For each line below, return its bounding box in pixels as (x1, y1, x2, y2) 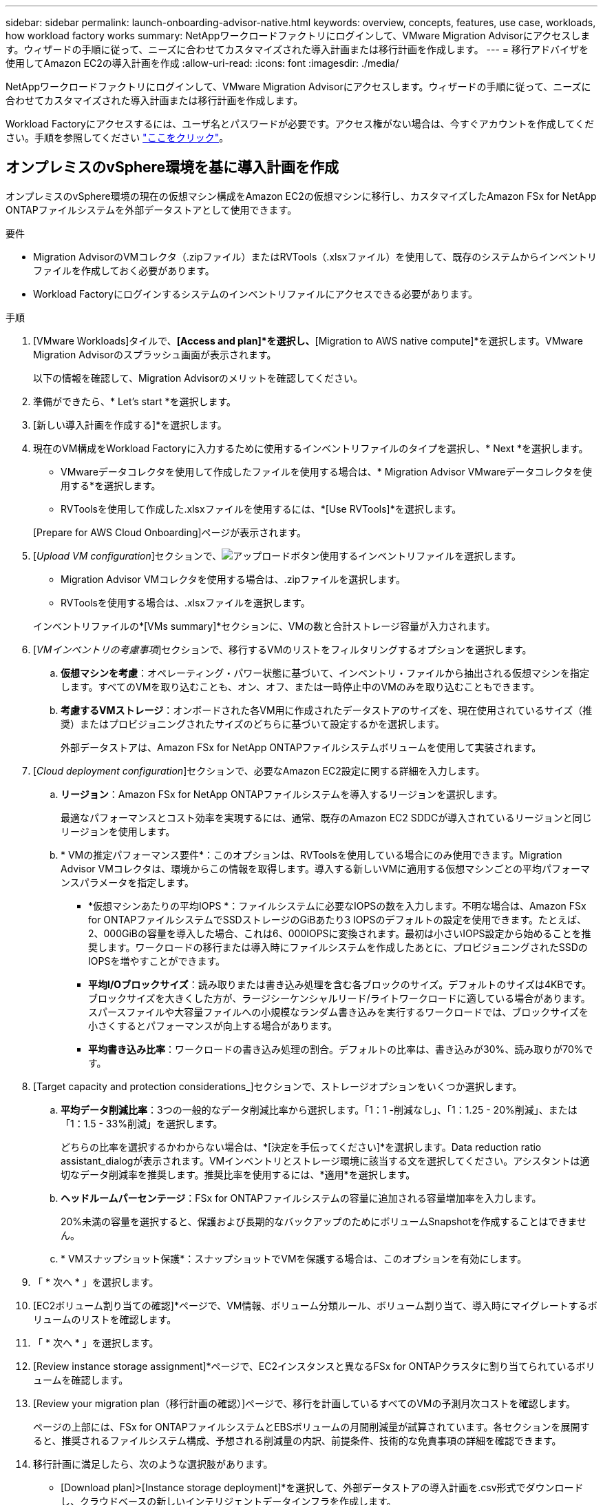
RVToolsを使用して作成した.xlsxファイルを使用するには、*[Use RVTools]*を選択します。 (61, 502, 462, 515)
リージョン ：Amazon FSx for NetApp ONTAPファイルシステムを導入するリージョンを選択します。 (61, 788, 503, 800)
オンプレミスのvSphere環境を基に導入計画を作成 (6, 158, 339, 176)
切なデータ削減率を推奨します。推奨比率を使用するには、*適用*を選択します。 (61, 1168, 416, 1180)
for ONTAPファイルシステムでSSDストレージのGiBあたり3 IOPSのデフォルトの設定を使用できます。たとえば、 (88, 913, 587, 925)
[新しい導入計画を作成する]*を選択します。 (33, 418, 227, 431)
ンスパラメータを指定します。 (61, 876, 194, 888)
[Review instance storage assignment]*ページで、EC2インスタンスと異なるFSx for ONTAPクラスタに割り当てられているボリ (33, 1360, 595, 1372)
